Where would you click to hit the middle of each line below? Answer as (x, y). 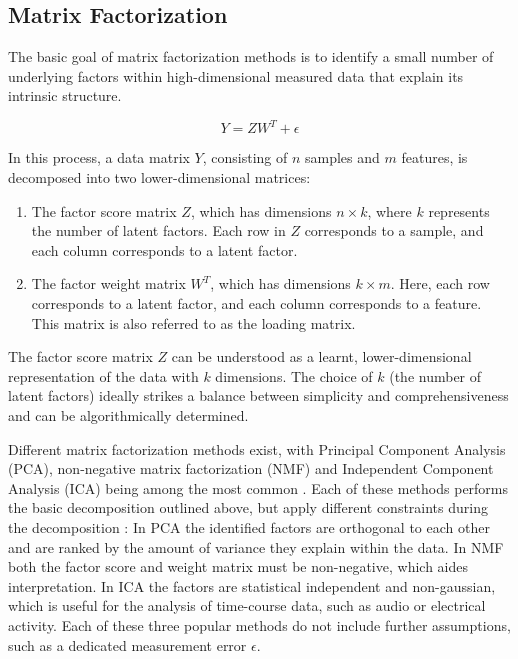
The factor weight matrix (108, 283)
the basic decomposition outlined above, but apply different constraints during (248, 507)
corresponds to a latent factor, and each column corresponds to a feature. (256, 303)
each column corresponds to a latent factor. (164, 249)
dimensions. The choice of (294, 375)
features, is (434, 157)
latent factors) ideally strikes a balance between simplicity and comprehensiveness (258, 395)
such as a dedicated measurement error (127, 644)
